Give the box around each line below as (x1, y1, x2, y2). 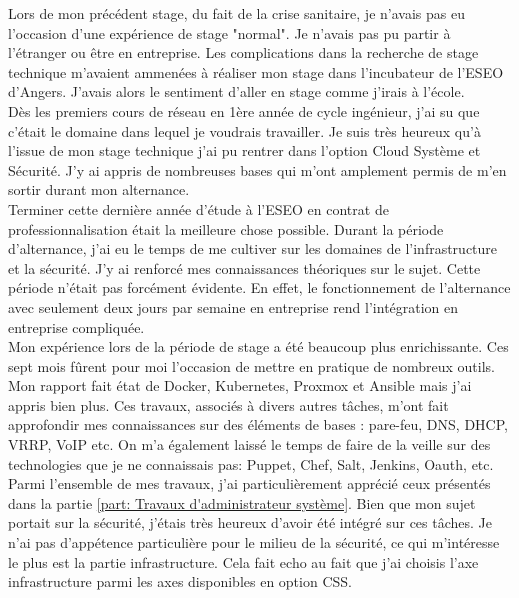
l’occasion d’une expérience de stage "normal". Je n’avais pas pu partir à (8, 22, 451, 43)
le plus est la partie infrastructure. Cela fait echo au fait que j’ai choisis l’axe (8, 551, 479, 572)
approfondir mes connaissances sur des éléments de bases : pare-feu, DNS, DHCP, (8, 414, 508, 435)
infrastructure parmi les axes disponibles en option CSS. (8, 571, 352, 592)
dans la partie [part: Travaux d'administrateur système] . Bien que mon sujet (8, 492, 476, 513)
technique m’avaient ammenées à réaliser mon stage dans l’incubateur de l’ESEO (8, 61, 504, 82)
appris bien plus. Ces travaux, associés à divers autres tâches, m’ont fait (8, 394, 449, 415)
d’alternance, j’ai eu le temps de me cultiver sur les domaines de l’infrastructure (8, 238, 498, 259)
